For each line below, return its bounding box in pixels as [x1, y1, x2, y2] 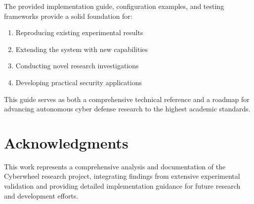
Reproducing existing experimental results [15, 27, 143, 38]
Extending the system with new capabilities [15, 44, 148, 54]
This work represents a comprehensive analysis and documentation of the [4, 161, 226, 171]
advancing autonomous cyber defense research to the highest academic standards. [4, 103, 251, 114]
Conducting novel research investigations [15, 60, 139, 71]
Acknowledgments [4, 132, 128, 153]
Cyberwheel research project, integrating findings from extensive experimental [4, 171, 240, 181]
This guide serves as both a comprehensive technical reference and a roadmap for [4, 94, 250, 104]
